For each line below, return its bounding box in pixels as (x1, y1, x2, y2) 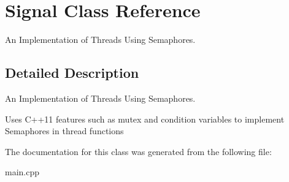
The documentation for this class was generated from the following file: (5, 145, 272, 157)
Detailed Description (5, 63, 139, 82)
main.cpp (5, 165, 40, 178)
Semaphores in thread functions (5, 124, 124, 137)
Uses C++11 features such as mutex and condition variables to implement (5, 112, 285, 125)
